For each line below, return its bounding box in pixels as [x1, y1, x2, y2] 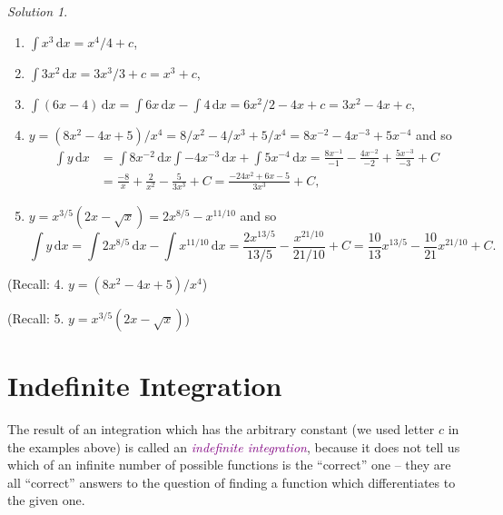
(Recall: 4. [7, 273, 64, 292]
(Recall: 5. [7, 308, 64, 327]
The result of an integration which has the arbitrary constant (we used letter [7, 419, 435, 438]
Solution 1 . [7, 2, 68, 20]
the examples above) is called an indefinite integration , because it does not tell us [7, 437, 460, 456]
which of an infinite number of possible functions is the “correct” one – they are [7, 455, 451, 474]
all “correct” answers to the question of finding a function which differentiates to [7, 472, 456, 491]
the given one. [7, 490, 85, 510]
